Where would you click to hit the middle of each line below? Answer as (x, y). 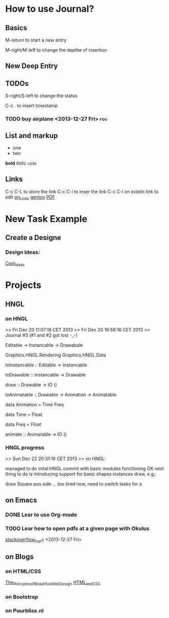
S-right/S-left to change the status (41, 96)
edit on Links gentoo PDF (30, 197)
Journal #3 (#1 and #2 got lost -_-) (42, 335)
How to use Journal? (50, 9)
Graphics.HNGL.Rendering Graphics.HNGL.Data (56, 355)
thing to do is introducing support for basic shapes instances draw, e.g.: (81, 474)
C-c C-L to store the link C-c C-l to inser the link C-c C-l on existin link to (82, 191)
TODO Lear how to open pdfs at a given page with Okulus (77, 528)
